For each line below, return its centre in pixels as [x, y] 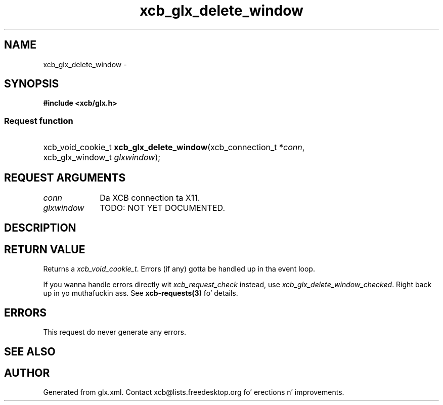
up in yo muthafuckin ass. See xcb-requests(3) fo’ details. [141, 293]
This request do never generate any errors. [115, 332]
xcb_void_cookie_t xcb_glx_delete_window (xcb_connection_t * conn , [174, 147]
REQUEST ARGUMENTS [65, 177]
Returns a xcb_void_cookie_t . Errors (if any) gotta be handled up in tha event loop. [179, 269]
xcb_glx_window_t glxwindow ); [102, 157]
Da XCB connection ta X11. [150, 198]
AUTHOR [27, 373]
